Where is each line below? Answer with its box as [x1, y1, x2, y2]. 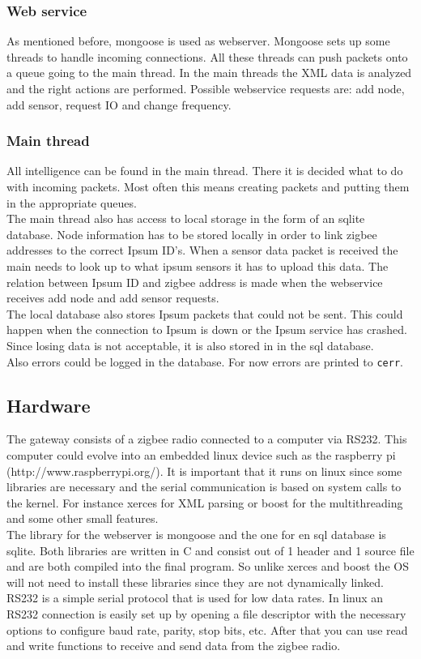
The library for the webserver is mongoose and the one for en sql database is [6, 525, 386, 542]
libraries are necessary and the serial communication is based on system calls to [6, 478, 402, 495]
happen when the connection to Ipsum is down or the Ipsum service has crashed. [6, 321, 407, 338]
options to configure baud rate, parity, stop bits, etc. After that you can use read [6, 621, 408, 638]
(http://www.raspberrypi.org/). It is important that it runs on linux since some [6, 462, 402, 479]
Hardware [6, 392, 91, 417]
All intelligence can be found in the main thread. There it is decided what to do [6, 162, 403, 179]
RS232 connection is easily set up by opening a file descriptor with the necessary [6, 605, 406, 622]
